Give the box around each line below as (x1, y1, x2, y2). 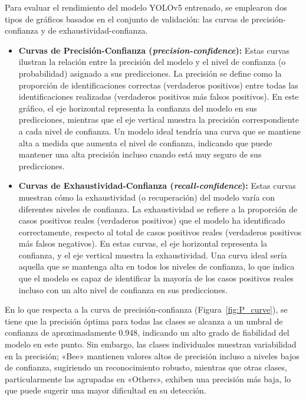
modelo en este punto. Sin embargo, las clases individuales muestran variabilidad (5, 338, 297, 350)
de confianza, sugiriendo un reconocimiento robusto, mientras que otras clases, (5, 361, 287, 373)
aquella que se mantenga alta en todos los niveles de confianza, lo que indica (18, 260, 295, 273)
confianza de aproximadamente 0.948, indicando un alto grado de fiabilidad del (5, 326, 289, 339)
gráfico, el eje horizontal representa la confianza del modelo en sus (18, 101, 257, 114)
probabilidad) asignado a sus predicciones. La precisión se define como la (18, 67, 282, 79)
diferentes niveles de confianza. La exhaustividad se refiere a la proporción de (18, 202, 298, 215)
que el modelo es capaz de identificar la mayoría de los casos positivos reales (18, 272, 294, 284)
